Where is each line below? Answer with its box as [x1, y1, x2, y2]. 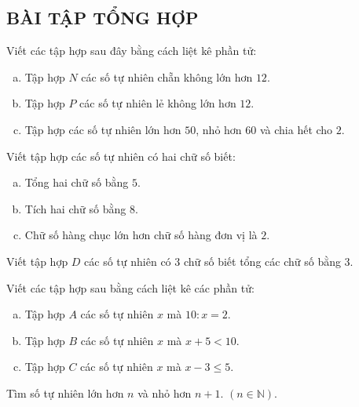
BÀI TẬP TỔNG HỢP [6, 5, 199, 30]
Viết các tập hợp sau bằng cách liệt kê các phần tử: [6, 279, 255, 296]
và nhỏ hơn [137, 384, 192, 401]
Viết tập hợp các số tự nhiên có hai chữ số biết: [6, 147, 236, 164]
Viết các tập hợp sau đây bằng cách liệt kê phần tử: [6, 42, 257, 59]
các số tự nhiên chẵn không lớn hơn [81, 68, 253, 85]
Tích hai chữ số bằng [24, 200, 126, 216]
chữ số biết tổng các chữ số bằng [183, 253, 341, 269]
